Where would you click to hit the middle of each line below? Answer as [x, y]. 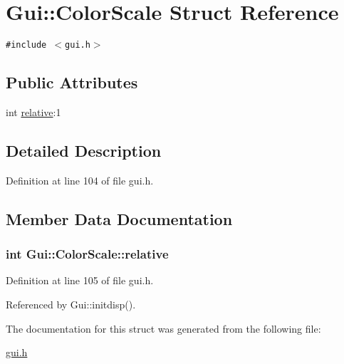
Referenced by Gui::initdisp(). [71, 304]
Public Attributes [72, 82]
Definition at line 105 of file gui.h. [80, 280]
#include [26, 45]
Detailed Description [84, 150]
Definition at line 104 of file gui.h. [80, 180]
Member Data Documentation [119, 218]
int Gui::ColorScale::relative [87, 254]
